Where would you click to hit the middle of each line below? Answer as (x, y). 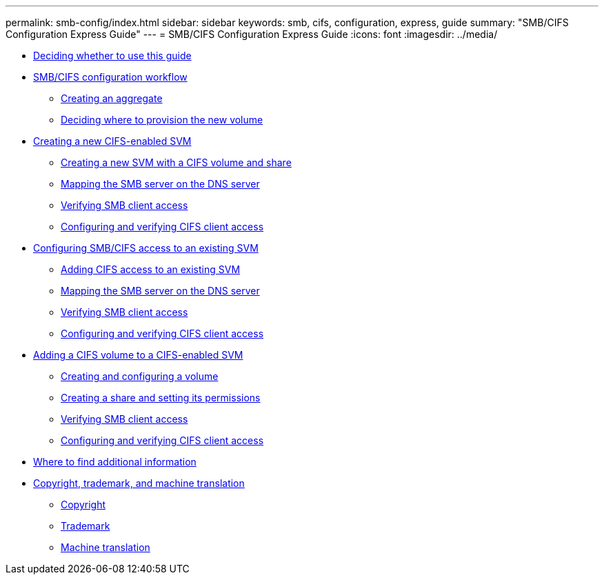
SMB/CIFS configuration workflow (110, 77)
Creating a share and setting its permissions (161, 398)
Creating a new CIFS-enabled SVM (112, 141)
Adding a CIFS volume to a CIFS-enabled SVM (138, 355)
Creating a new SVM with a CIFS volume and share (176, 162)
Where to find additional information (115, 462)
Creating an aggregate (112, 98)
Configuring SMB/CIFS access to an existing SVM (146, 248)
